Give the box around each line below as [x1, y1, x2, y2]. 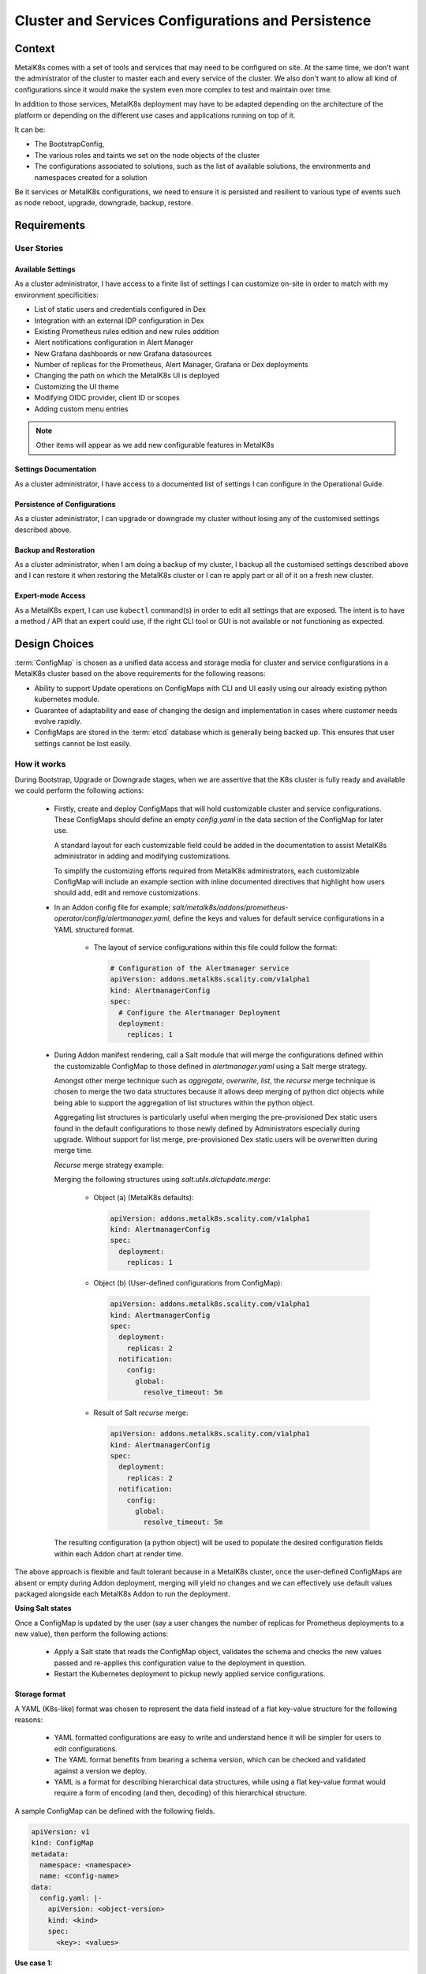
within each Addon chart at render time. [54, 1548, 184, 1559]
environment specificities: [14, 290, 99, 299]
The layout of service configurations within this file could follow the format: [93, 943, 338, 951]
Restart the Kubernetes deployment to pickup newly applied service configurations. [54, 1669, 326, 1679]
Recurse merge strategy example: [54, 1160, 164, 1169]
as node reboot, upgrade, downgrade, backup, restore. [14, 198, 193, 208]
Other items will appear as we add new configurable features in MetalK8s [35, 441, 275, 450]
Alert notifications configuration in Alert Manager [34, 338, 193, 347]
